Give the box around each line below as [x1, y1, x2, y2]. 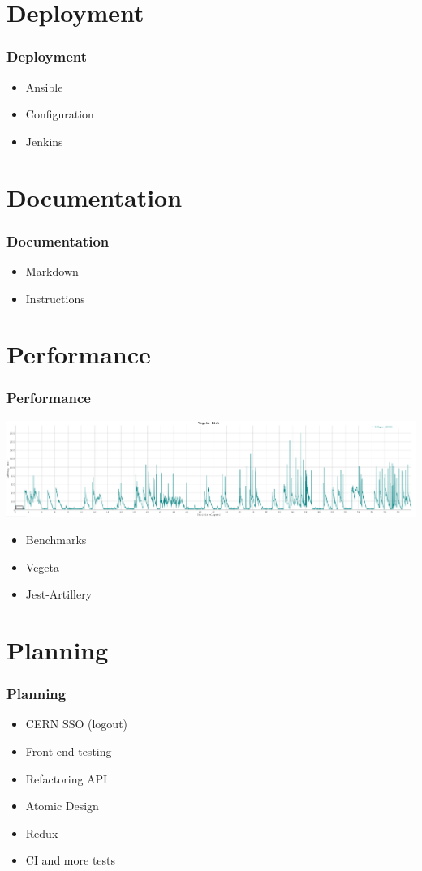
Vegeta [25, 558, 60, 575]
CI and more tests [25, 852, 116, 869]
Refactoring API [25, 770, 108, 787]
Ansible [25, 78, 63, 95]
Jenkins [25, 132, 63, 149]
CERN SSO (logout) [25, 715, 128, 732]
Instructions [25, 290, 85, 307]
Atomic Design [25, 797, 99, 814]
